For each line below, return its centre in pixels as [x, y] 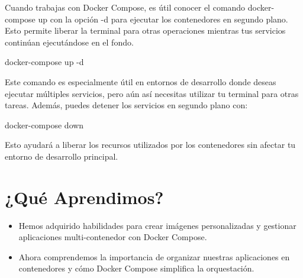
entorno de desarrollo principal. [62, 156]
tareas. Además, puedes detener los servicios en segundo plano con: [126, 105]
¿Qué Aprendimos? [84, 197]
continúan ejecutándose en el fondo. [69, 42]
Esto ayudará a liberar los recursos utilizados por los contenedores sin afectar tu [150, 145]
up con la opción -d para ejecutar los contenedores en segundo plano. [163, 19]
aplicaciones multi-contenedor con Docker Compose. [113, 237]
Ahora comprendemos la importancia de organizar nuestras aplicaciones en [154, 256]
